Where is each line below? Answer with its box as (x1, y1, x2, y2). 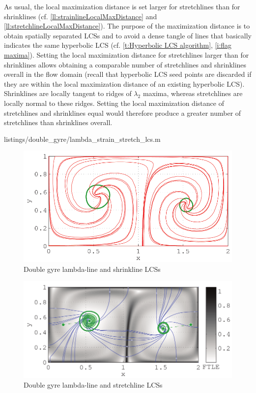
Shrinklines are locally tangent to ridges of (4, 88, 132, 98)
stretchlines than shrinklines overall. (4, 117, 113, 128)
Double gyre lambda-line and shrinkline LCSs (24, 264, 161, 274)
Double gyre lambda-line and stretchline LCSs (24, 380, 163, 390)
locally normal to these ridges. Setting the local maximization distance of (4, 98, 224, 108)
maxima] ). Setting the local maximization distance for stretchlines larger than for (4, 49, 249, 60)
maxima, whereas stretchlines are (142, 88, 243, 98)
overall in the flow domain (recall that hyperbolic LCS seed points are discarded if (4, 69, 252, 79)
